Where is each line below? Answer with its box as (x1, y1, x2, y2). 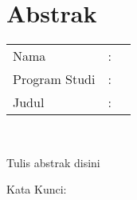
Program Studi (13, 70, 96, 89)
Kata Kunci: (6, 181, 67, 198)
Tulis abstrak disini (6, 154, 100, 170)
